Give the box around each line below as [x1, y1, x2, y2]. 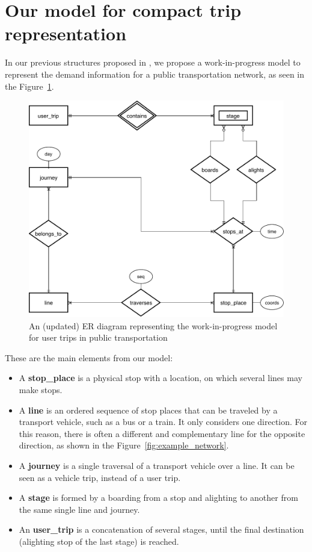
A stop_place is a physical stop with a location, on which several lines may [19, 371, 302, 384]
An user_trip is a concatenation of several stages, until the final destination [19, 523, 304, 536]
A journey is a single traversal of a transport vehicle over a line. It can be [19, 459, 295, 471]
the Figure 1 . [5, 79, 54, 92]
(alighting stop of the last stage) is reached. [19, 535, 179, 547]
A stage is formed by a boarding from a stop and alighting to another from [19, 491, 298, 504]
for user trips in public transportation [29, 331, 168, 344]
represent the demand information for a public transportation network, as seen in [5, 67, 305, 80]
